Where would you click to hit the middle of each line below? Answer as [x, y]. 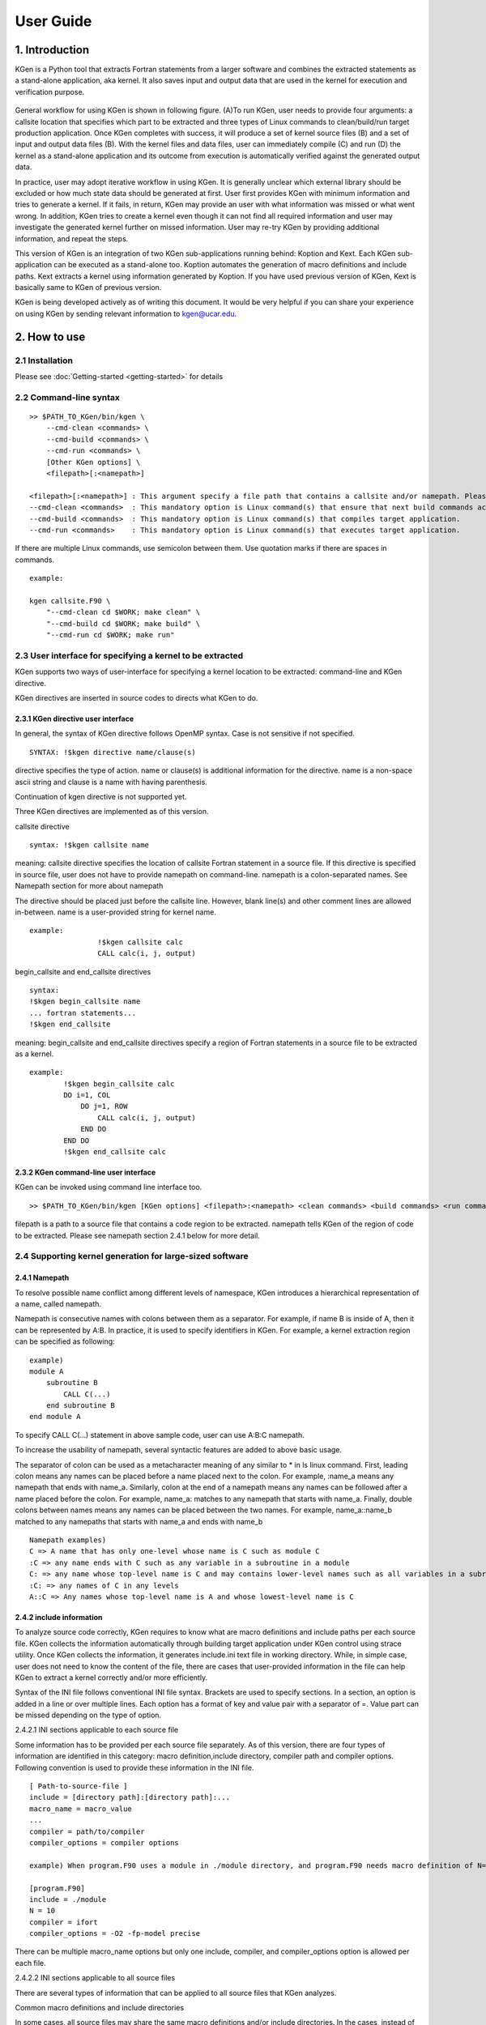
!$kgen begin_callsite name [85, 1002]
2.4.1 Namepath [42, 1278]
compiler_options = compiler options [104, 1842]
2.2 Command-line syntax [68, 397]
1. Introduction [52, 50]
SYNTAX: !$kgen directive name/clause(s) [113, 752]
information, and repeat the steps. [72, 238]
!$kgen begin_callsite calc [119, 1084]
